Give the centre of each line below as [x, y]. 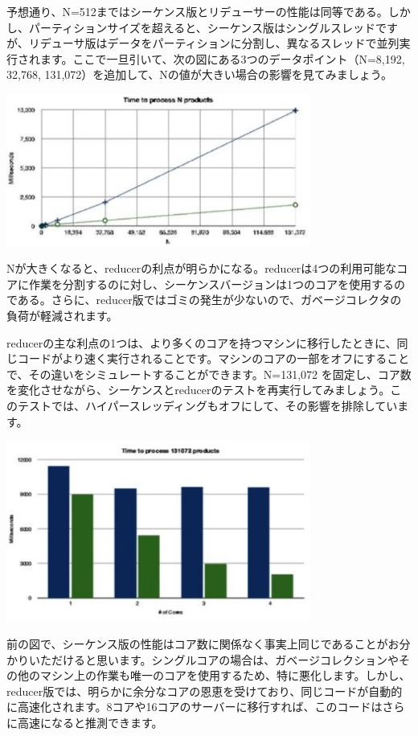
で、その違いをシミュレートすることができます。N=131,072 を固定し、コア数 [209, 374]
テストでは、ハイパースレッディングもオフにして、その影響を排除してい [207, 405]
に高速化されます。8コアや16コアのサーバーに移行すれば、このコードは [195, 707]
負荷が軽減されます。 [62, 315]
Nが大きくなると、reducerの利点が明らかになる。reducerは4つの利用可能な [202, 268]
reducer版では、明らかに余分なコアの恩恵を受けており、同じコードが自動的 [205, 691]
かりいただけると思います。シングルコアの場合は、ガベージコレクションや [203, 659]
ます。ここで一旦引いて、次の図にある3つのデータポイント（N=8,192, [222, 58]
